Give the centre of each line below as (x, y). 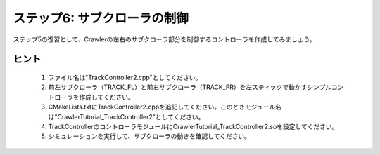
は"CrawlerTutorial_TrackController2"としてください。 (126, 116)
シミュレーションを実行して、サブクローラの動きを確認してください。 (150, 136)
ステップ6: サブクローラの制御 (101, 18)
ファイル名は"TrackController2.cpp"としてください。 (125, 77)
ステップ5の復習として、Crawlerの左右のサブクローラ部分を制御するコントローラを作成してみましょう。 (164, 39)
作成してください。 (107, 97)
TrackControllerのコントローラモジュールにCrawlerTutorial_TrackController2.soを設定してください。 (193, 126)
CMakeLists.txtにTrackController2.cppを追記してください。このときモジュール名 (165, 107)
